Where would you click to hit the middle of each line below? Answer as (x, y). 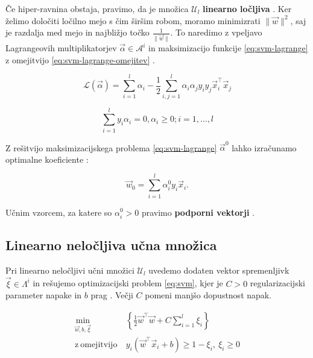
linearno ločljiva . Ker (247, 8)
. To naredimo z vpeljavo (216, 32)
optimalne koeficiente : (47, 159)
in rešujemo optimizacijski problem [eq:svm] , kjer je (128, 283)
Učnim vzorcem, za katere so (59, 212)
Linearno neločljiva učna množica (111, 245)
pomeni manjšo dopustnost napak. (208, 295)
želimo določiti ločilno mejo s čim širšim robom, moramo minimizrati (133, 20)
